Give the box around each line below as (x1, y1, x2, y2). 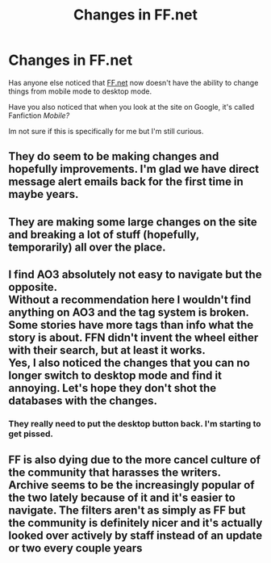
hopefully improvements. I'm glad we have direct (8, 162, 260, 176)
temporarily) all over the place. (8, 240, 167, 254)
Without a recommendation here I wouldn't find (8, 293, 252, 307)
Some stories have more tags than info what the (8, 318, 254, 332)
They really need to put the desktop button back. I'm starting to (8, 418, 261, 430)
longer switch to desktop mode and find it (8, 369, 222, 383)
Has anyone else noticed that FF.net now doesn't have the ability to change (8, 78, 259, 87)
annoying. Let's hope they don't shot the (8, 381, 217, 395)
